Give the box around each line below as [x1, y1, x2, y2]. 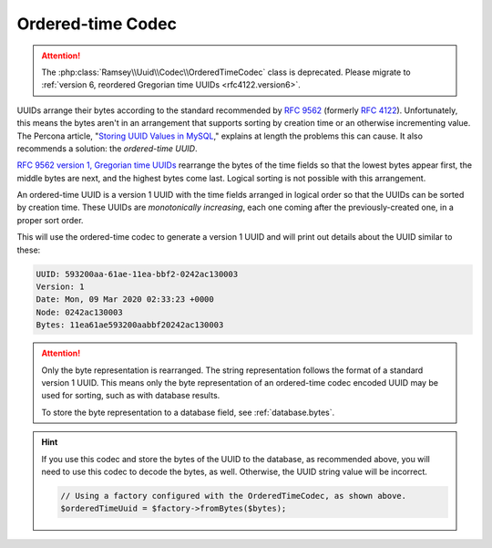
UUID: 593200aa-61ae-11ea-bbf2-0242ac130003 [36, 269, 239, 279]
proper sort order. [16, 214, 84, 225]
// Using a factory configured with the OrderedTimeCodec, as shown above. [60, 491, 407, 501]
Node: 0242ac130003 [36, 306, 123, 317]
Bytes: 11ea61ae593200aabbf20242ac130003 [36, 320, 224, 330]
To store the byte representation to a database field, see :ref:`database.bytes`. [41, 407, 335, 418]
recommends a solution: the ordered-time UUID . [16, 142, 198, 154]
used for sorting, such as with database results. [41, 390, 220, 401]
